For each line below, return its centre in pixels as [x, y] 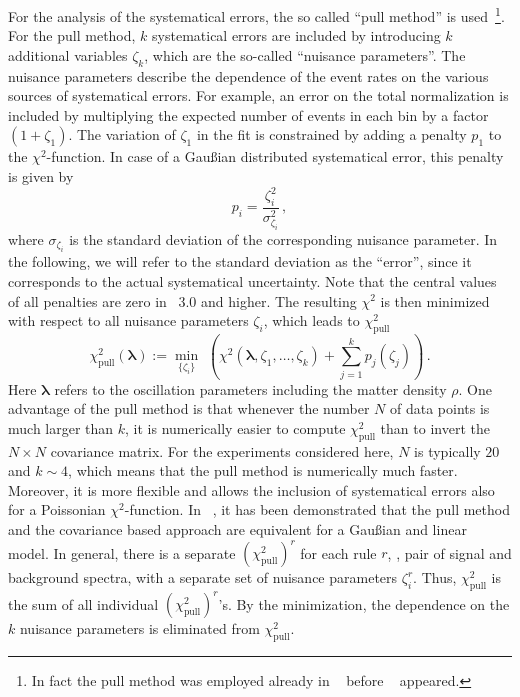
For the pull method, [72, 35]
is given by [41, 176]
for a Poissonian [57, 509]
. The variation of [122, 134]
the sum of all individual [83, 603]
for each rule [338, 552]
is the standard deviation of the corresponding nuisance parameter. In [283, 238]
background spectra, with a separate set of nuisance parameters [203, 577]
